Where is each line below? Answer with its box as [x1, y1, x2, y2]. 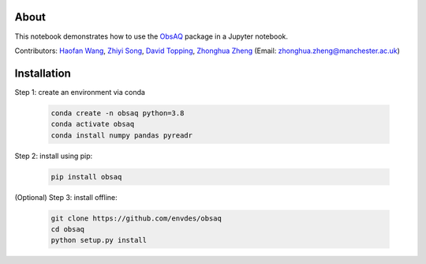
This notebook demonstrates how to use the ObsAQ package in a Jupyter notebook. [14, 32, 288, 41]
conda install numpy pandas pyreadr [50, 130, 193, 140]
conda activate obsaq [50, 119, 135, 129]
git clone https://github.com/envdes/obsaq [50, 213, 222, 223]
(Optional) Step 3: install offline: [14, 192, 118, 202]
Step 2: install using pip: [14, 151, 93, 160]
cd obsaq [50, 224, 85, 233]
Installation [14, 66, 71, 80]
